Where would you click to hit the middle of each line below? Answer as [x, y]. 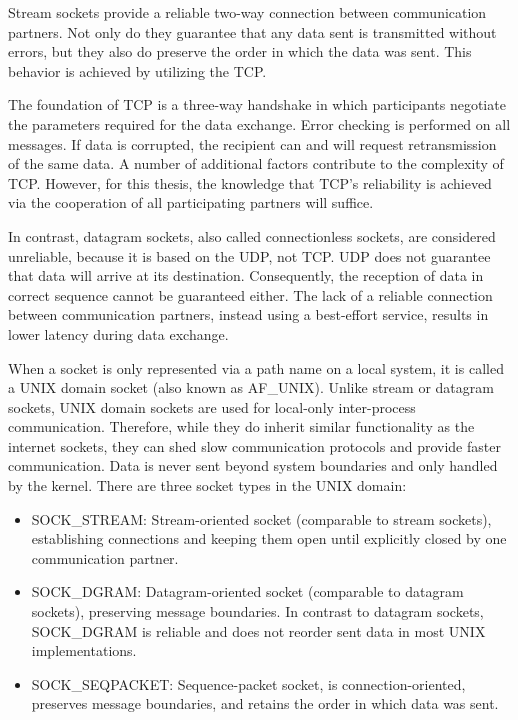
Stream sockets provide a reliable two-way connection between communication [247, 12]
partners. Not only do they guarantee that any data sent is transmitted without [252, 31]
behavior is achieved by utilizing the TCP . [137, 70]
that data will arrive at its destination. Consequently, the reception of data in [246, 275]
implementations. [84, 650]
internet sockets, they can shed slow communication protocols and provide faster [254, 445]
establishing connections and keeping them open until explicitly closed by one [269, 538]
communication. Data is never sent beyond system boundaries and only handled [253, 465]
